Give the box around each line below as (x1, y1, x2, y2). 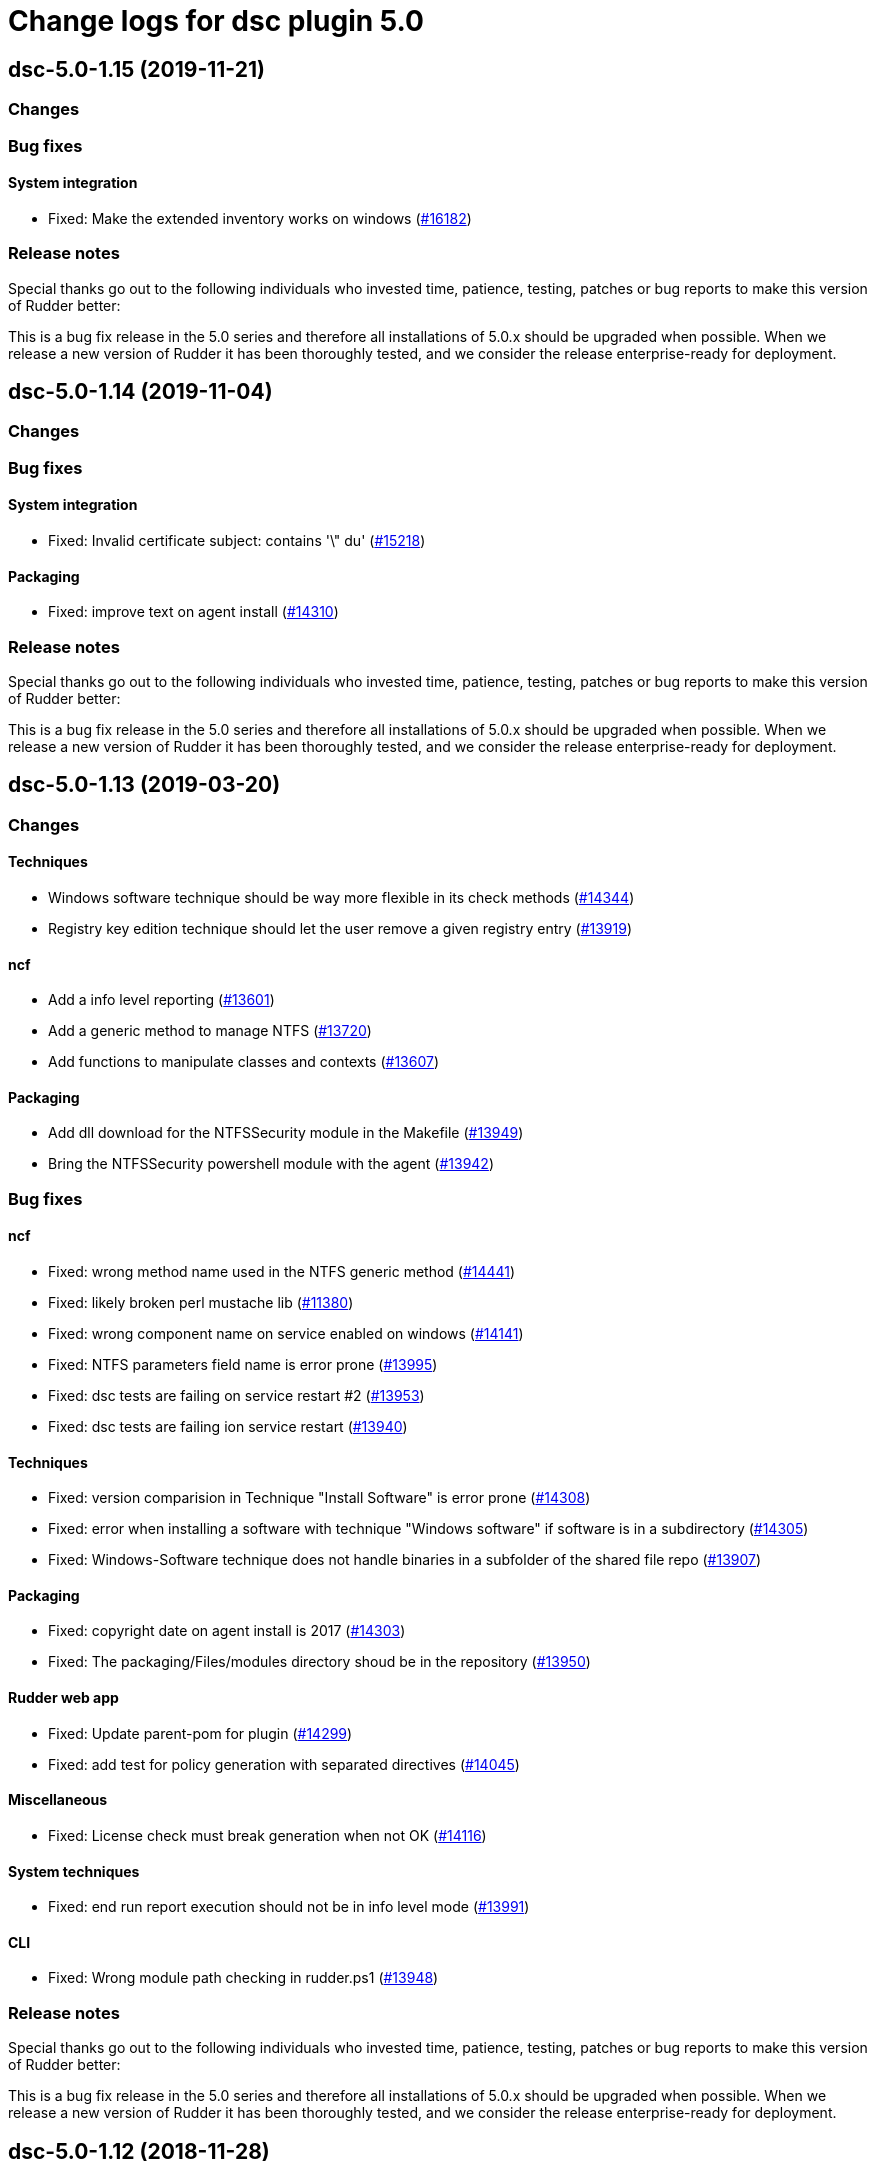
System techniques (8, 1862, 140, 1880)
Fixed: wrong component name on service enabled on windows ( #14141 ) (48, 1325, 524, 1343)
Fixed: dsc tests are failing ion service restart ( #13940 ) (48, 1418, 408, 1436)
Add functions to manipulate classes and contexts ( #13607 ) (48, 1053, 440, 1071)
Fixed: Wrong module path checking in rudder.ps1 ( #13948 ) (48, 1969, 439, 1987)
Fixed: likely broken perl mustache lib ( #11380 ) (48, 1294, 354, 1312)
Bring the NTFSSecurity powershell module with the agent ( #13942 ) (48, 1155, 495, 1173)
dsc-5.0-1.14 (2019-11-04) (8, 378, 273, 404)
